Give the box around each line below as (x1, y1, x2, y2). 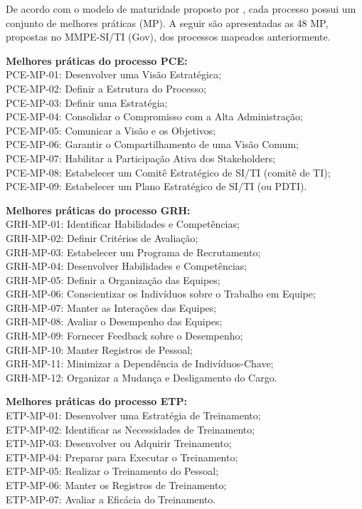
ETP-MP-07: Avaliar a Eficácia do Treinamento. (6, 491, 216, 506)
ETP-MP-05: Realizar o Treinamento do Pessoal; (6, 463, 219, 478)
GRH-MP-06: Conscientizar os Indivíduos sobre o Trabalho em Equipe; (6, 286, 316, 301)
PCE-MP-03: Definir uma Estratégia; (6, 95, 168, 110)
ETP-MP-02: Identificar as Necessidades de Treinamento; (6, 421, 255, 436)
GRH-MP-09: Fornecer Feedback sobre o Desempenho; (6, 328, 243, 343)
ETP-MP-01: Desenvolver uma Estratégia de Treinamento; (6, 408, 261, 423)
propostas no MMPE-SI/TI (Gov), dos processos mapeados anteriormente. (6, 29, 331, 44)
